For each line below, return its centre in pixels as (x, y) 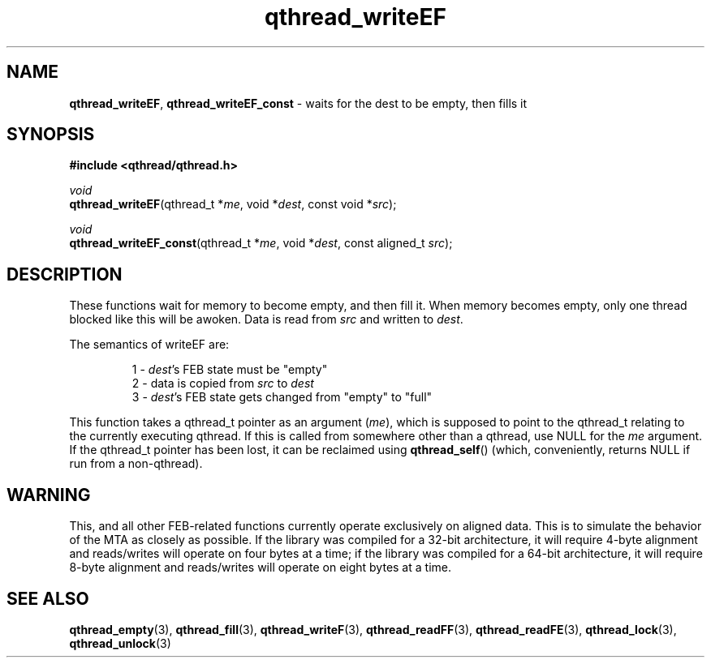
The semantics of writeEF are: (149, 345)
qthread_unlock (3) (120, 643)
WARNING (49, 495)
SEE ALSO (48, 598)
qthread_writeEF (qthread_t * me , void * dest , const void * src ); (233, 204)
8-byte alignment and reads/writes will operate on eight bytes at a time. (260, 568)
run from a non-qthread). (136, 464)
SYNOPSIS (51, 135)
